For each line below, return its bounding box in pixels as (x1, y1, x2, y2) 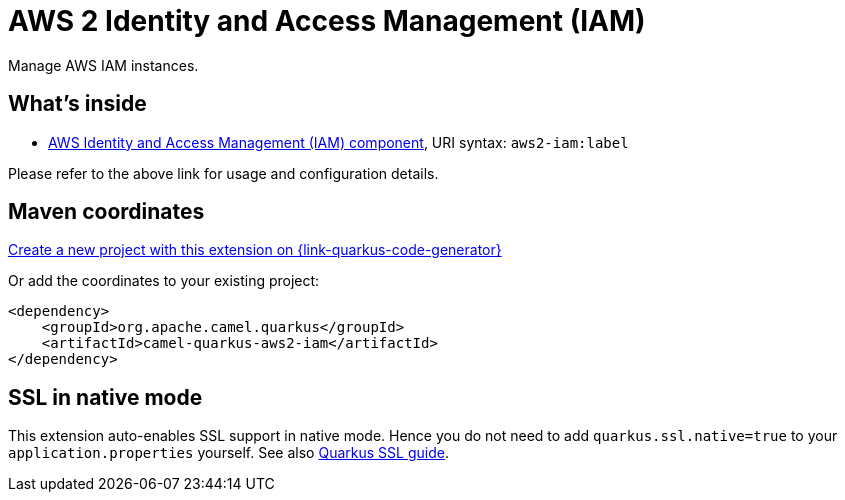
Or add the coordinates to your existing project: (8, 272, 320, 290)
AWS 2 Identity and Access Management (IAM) (8, 4, 646, 38)
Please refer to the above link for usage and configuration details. (8, 164, 439, 182)
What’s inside (8, 91, 147, 117)
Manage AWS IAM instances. (8, 56, 199, 74)
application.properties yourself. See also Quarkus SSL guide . (8, 444, 449, 462)
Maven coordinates (8, 199, 205, 225)
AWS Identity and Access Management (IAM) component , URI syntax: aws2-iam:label (48, 133, 629, 151)
